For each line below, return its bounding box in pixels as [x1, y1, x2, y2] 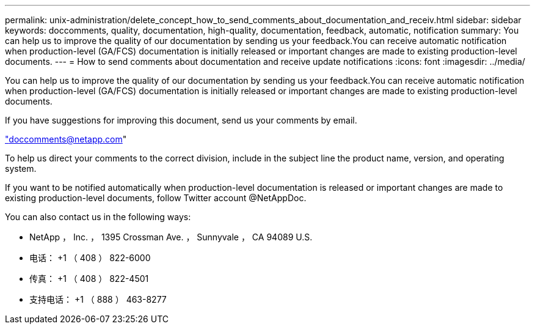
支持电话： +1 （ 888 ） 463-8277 [29, 294, 167, 305]
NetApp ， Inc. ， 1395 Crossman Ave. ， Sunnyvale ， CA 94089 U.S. [29, 232, 313, 242]
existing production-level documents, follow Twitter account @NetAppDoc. [5, 193, 307, 203]
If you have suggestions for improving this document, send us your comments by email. [5, 115, 357, 125]
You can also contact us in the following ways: [5, 212, 191, 222]
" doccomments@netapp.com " [5, 134, 127, 144]
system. [5, 163, 37, 174]
